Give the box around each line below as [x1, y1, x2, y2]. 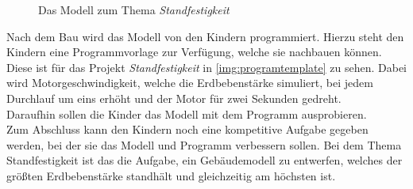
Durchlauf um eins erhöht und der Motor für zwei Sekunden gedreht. [6, 89, 342, 106]
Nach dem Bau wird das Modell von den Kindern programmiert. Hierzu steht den [6, 28, 404, 44]
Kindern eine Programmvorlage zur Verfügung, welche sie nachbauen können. [6, 43, 382, 60]
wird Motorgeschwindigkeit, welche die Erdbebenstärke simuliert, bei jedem [6, 74, 373, 91]
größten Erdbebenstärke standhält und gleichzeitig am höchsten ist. [6, 167, 336, 183]
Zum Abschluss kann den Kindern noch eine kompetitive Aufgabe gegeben [6, 121, 369, 138]
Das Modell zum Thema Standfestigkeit [38, 2, 230, 17]
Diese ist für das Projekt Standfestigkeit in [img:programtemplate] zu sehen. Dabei [6, 59, 407, 75]
